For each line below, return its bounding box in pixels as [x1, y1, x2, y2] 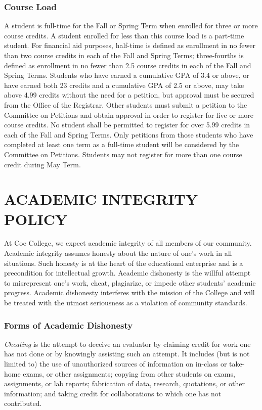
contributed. [4, 398, 42, 408]
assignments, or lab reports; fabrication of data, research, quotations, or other [4, 378, 245, 389]
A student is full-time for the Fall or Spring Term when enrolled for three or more [4, 20, 258, 31]
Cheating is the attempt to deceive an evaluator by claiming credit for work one [4, 338, 251, 349]
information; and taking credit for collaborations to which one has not [4, 388, 222, 398]
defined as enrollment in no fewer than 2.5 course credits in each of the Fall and [4, 60, 251, 70]
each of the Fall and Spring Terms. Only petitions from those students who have [4, 129, 253, 140]
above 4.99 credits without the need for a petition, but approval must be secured [4, 89, 254, 100]
